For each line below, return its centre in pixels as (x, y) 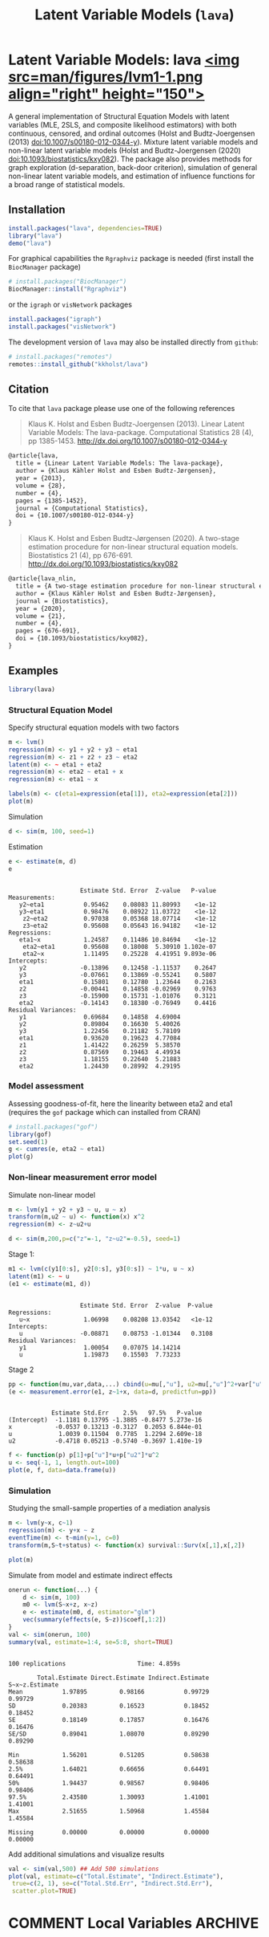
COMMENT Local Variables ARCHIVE (134, 1923)
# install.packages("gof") (53, 1127)
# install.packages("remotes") (60, 356)
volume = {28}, (41, 486)
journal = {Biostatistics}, (62, 601)
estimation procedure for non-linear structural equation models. (133, 547)
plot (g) (21, 1157)
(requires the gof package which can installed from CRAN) (105, 1112)
